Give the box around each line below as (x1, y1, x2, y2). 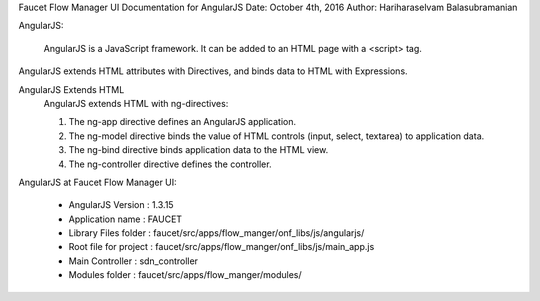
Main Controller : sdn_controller (68, 255, 199, 267)
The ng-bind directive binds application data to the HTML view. (68, 144, 329, 156)
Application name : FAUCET (68, 213, 183, 225)
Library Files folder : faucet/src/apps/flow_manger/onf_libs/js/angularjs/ (68, 227, 365, 239)
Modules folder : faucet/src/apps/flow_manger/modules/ (68, 269, 302, 281)
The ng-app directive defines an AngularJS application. (68, 116, 297, 128)
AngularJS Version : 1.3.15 (68, 199, 174, 211)
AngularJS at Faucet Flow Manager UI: (18, 176, 177, 188)
